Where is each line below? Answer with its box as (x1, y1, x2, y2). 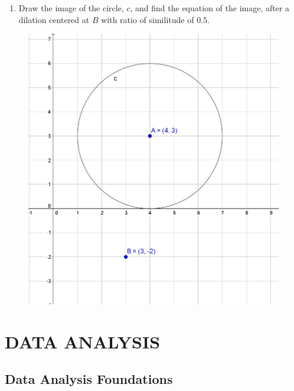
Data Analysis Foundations (5, 370, 173, 388)
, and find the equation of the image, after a (130, 2, 290, 14)
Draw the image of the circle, (18, 2, 124, 14)
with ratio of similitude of (101, 13, 194, 25)
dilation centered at (18, 13, 90, 25)
